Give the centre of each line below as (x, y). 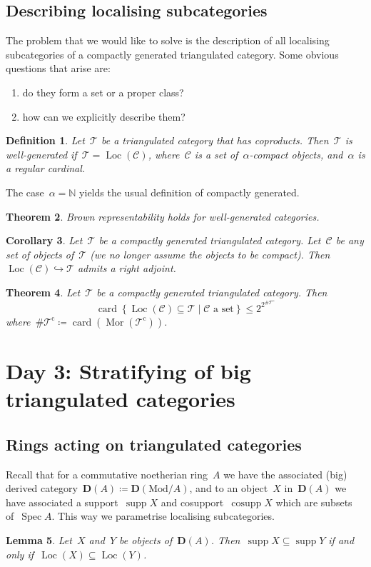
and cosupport (192, 502)
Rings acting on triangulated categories (154, 444)
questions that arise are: (58, 68)
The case (25, 192)
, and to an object (229, 488)
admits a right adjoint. (127, 268)
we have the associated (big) (285, 474)
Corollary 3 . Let (44, 240)
